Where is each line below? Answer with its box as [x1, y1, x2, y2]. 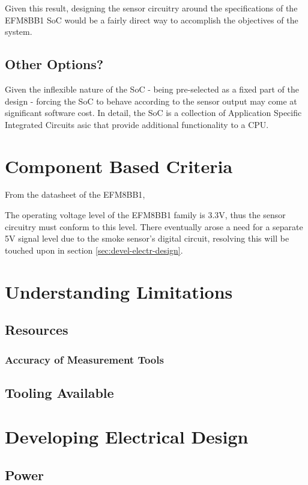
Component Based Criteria [5, 153, 233, 178]
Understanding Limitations [5, 279, 233, 304]
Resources [5, 320, 68, 339]
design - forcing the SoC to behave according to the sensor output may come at [5, 94, 297, 107]
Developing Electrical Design [5, 424, 249, 449]
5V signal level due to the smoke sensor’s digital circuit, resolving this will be [5, 232, 289, 245]
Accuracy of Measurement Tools [5, 352, 164, 367]
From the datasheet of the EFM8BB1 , [5, 188, 145, 201]
